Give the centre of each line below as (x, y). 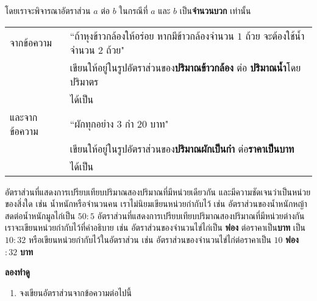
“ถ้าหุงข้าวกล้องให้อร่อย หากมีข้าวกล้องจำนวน (152, 35)
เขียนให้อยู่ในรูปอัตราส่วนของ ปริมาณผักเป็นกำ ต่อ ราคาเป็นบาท (182, 148)
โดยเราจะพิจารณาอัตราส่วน (48, 10)
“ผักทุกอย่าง (92, 124)
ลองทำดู (18, 272)
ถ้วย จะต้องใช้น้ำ (275, 35)
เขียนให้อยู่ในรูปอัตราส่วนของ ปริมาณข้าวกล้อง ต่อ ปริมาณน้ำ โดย (185, 67)
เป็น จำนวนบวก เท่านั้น (215, 10)
